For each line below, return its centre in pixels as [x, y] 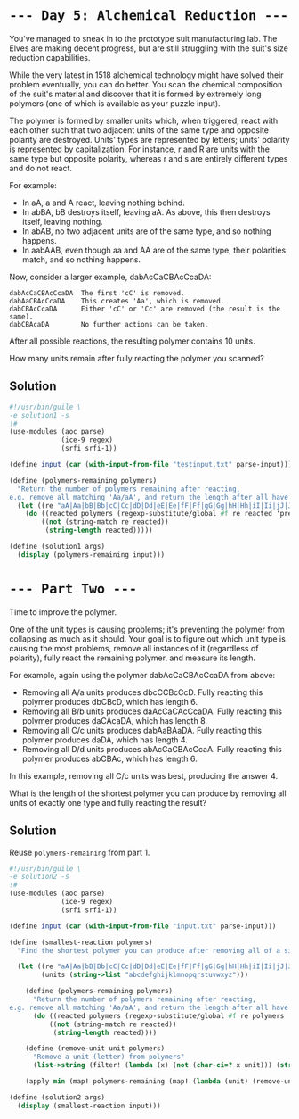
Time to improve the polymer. [63, 612]
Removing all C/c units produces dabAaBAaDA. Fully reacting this [142, 730]
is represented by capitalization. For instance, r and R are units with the [139, 149]
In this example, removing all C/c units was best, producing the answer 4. [144, 775]
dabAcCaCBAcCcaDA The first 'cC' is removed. [97, 293]
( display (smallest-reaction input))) [89, 1106]
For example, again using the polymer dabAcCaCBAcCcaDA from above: [142, 675]
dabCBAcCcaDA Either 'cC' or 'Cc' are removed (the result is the [145, 309]
